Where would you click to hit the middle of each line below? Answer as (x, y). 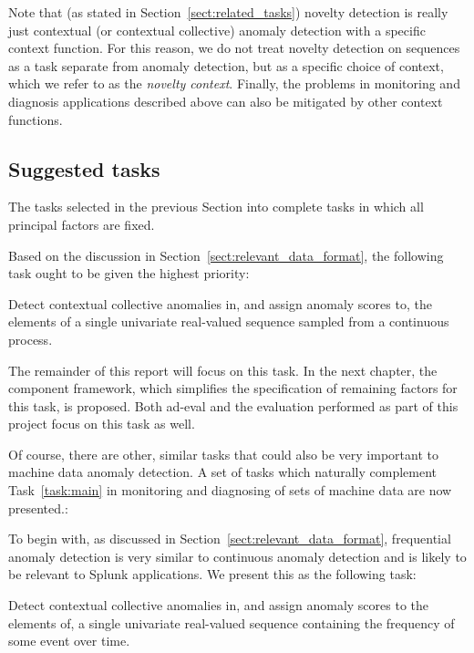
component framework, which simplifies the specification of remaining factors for (233, 388)
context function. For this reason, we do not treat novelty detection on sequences (234, 48)
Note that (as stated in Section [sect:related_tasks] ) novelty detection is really (228, 12)
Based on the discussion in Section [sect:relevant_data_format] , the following (226, 255)
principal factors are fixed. (82, 224)
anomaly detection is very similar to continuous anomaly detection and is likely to (237, 556)
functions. (36, 119)
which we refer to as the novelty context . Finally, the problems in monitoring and (234, 83)
